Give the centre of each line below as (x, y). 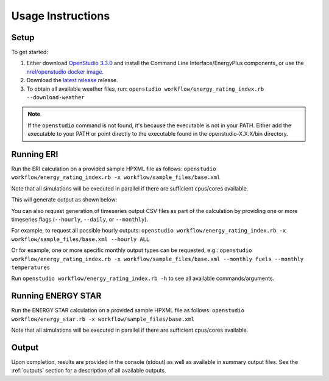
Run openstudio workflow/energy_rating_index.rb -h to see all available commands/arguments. (143, 278)
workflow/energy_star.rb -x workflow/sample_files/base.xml (103, 319)
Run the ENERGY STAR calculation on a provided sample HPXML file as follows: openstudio (128, 310)
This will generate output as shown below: (64, 200)
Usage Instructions (61, 16)
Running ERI (35, 154)
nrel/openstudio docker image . (65, 72)
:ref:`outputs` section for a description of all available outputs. (89, 371)
